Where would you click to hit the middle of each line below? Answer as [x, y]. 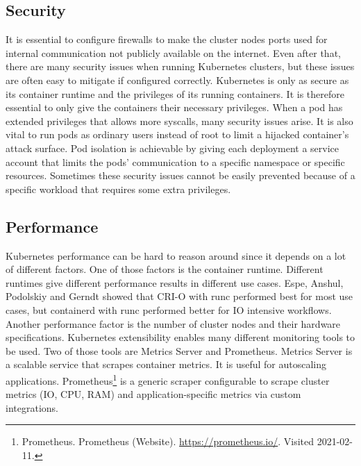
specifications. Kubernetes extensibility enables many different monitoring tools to [180, 337]
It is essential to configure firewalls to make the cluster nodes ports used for [167, 39]
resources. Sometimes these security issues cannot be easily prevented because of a [180, 175]
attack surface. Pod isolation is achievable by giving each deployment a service [173, 148]
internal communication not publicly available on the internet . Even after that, [173, 52]
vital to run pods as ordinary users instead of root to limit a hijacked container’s [177, 134]
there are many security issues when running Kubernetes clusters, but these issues [180, 66]
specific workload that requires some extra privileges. [118, 189]
